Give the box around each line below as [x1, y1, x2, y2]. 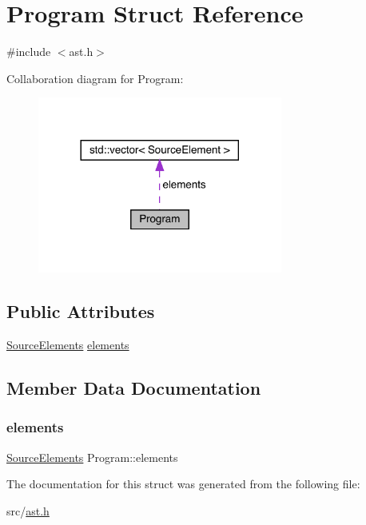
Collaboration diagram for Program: [6, 70, 184, 86]
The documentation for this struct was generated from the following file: [6, 475, 360, 492]
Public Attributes [6, 299, 155, 324]
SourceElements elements [6, 336, 129, 352]
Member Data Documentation [6, 375, 261, 400]
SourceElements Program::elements [6, 448, 178, 465]
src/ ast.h [6, 502, 50, 519]
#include [6, 43, 51, 60]
